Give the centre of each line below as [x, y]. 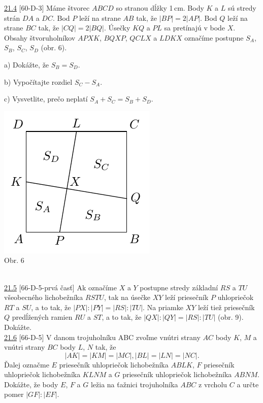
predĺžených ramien [42, 317]
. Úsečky [117, 28]
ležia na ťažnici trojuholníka [134, 384]
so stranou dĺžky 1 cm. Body [160, 8]
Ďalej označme [27, 364]
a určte [248, 384]
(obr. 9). [231, 317]
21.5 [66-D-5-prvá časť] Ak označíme [60, 287]
